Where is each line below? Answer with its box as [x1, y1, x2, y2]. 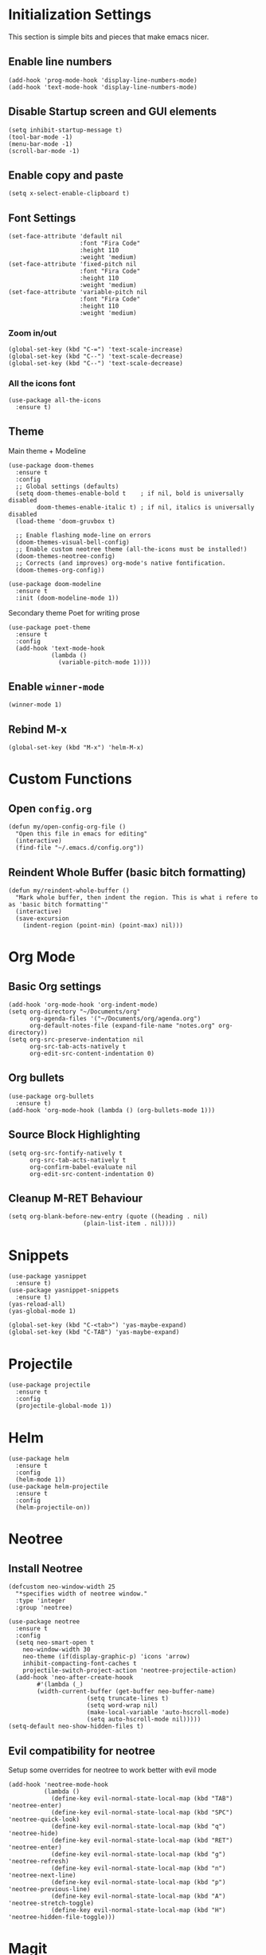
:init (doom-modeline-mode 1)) [15, 594, 119, 602]
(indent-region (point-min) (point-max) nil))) [22, 922, 183, 930]
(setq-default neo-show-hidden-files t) [8, 1722, 145, 1731]
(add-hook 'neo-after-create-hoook [15, 1674, 134, 1682]
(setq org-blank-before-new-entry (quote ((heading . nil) [8, 1213, 209, 1221]
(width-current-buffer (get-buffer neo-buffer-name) [37, 1688, 216, 1696]
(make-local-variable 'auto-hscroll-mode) [86, 1709, 229, 1717]
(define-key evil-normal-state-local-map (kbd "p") [50, 1878, 226, 1886]
